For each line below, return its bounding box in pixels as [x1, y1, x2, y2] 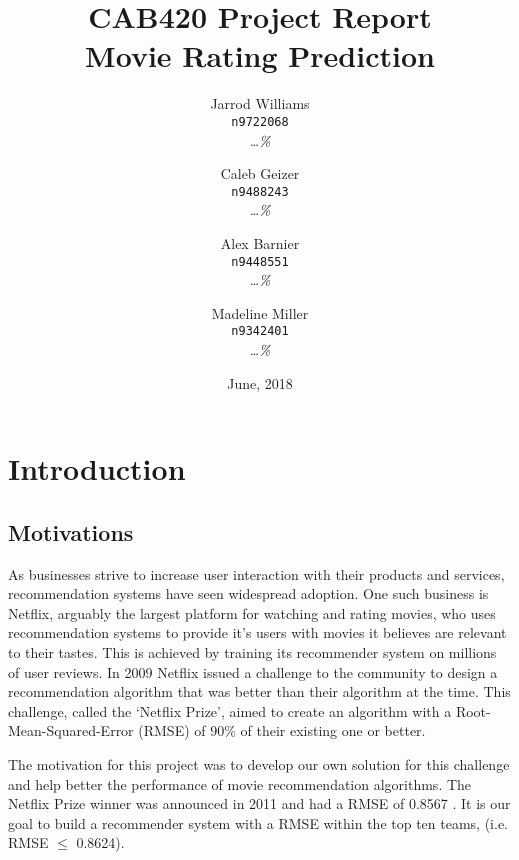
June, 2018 [227, 372, 293, 393]
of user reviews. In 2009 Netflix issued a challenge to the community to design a [8, 661, 498, 682]
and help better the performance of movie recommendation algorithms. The [8, 773, 472, 794]
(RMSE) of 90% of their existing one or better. [138, 720, 426, 741]
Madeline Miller [211, 302, 309, 323]
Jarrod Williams [210, 93, 310, 114]
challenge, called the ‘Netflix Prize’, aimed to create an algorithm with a [8, 700, 452, 721]
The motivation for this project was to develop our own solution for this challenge [8, 754, 510, 775]
